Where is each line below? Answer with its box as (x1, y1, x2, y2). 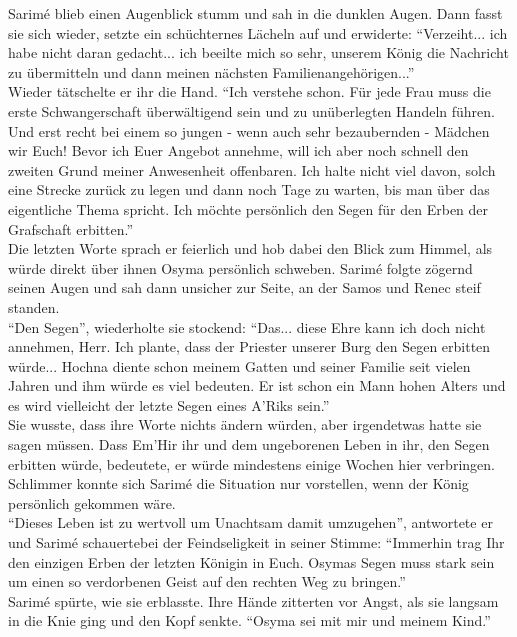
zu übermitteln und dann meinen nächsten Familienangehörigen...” (8, 61, 415, 82)
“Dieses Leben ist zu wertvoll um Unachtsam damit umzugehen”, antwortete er (8, 512, 493, 533)
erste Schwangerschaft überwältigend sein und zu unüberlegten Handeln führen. (8, 100, 495, 121)
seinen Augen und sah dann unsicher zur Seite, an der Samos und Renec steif (8, 277, 481, 298)
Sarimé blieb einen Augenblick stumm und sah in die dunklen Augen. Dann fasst (8, 3, 503, 23)
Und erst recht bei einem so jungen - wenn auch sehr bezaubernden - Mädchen (8, 120, 490, 141)
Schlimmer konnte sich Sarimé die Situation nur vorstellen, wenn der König (8, 473, 469, 494)
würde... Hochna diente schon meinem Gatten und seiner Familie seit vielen (8, 355, 471, 376)
